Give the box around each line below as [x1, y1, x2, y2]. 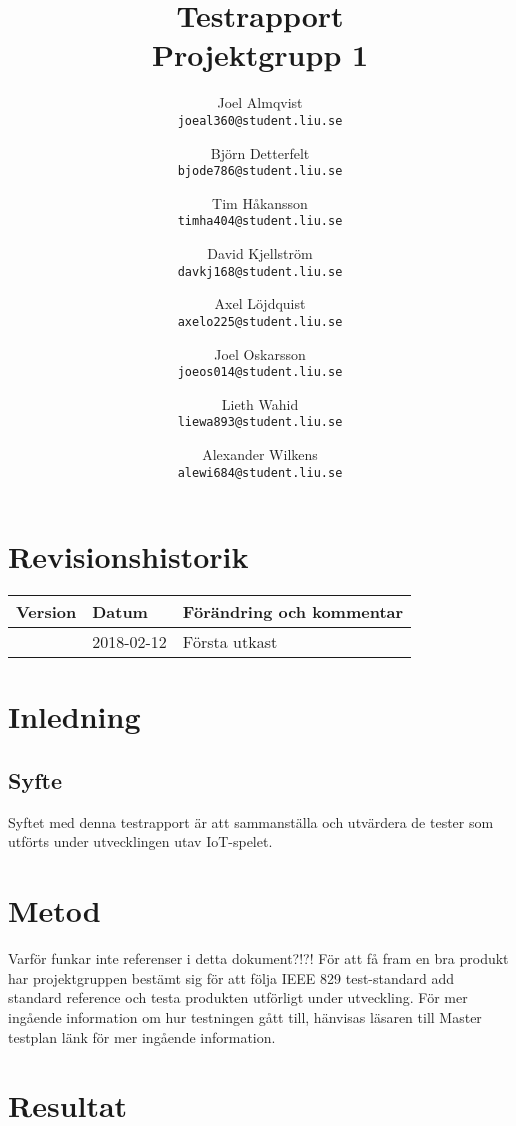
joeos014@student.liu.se [177, 365, 343, 380]
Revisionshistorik [8, 536, 249, 577]
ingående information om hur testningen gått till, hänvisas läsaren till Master [8, 1006, 482, 1027]
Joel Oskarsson [214, 343, 306, 364]
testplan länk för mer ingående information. [8, 1026, 276, 1047]
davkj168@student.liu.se [177, 264, 343, 279]
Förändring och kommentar [182, 600, 404, 624]
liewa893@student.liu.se [177, 415, 343, 430]
